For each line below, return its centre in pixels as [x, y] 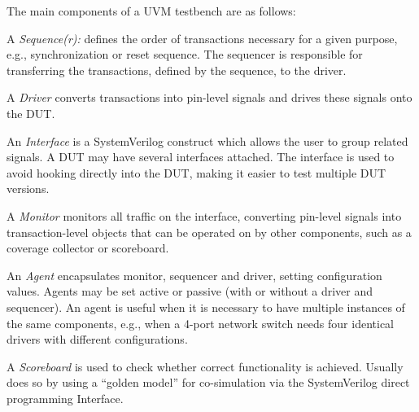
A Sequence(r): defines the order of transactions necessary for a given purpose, [202, 38]
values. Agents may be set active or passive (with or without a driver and [190, 291]
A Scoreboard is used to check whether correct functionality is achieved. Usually [205, 366]
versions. [28, 188]
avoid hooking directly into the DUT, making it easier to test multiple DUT [196, 172]
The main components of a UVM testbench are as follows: [151, 11]
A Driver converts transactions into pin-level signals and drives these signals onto [209, 97]
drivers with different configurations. [97, 339]
